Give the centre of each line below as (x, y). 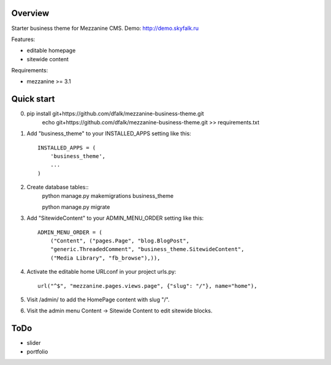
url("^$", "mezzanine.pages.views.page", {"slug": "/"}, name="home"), (147, 286)
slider (34, 343)
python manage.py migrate (76, 207)
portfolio (37, 352)
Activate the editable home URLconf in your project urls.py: (101, 272)
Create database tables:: (58, 187)
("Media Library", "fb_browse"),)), (105, 258)
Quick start (33, 99)
